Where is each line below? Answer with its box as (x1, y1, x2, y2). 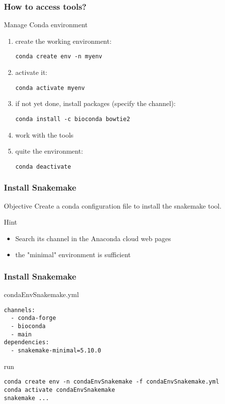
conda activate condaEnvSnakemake (4, 386, 115, 393)
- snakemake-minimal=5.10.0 (11, 347, 101, 354)
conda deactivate (15, 163, 71, 170)
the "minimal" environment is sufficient (15, 249, 131, 260)
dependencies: (4, 339, 49, 346)
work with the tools (15, 129, 74, 140)
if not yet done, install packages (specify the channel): (15, 98, 176, 108)
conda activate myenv (15, 84, 85, 91)
